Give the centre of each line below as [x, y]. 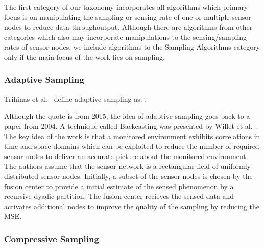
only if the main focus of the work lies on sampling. [85, 57]
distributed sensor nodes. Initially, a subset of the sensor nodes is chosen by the [128, 176]
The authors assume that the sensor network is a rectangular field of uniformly [127, 166]
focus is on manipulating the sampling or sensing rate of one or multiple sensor [128, 17]
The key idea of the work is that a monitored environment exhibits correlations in [132, 136]
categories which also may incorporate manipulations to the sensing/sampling [126, 37]
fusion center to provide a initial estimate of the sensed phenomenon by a [119, 186]
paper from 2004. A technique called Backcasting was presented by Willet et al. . [131, 126]
